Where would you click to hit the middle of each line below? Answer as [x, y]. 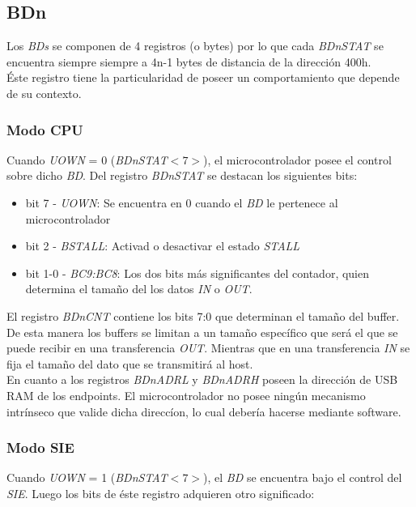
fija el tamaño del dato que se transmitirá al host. [130, 363]
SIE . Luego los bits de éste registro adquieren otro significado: [161, 493]
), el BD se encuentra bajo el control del [303, 477]
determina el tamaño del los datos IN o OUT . [139, 289]
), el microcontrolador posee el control [297, 159]
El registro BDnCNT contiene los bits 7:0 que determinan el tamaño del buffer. [203, 315]
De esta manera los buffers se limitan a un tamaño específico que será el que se [202, 332]
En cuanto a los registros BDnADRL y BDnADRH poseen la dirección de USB [202, 379]
